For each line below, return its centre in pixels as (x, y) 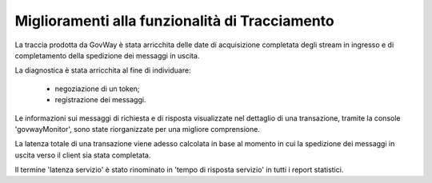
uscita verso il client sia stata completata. (83, 155)
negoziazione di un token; (97, 89)
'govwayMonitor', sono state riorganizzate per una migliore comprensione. (137, 129)
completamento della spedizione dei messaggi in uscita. (107, 55)
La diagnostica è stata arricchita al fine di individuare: (103, 70)
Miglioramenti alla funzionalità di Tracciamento (175, 21)
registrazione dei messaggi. (100, 100)
